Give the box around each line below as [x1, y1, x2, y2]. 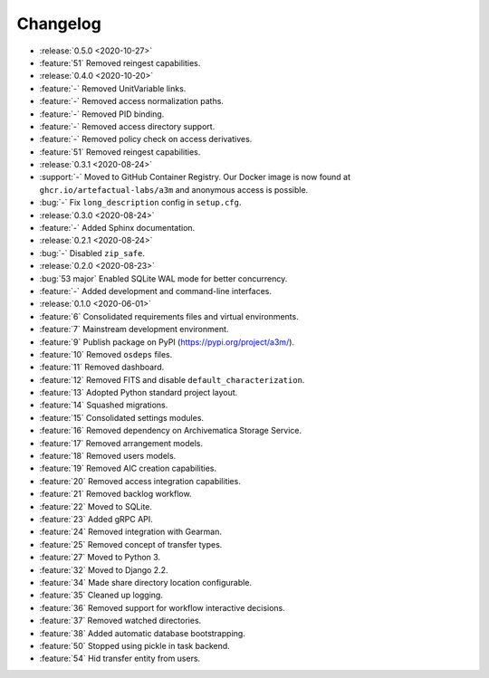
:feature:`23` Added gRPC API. [39, 514, 153, 524]
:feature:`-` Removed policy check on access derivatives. [39, 134, 253, 145]
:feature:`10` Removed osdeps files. [39, 349, 173, 359]
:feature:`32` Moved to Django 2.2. [39, 564, 168, 575]
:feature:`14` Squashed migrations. [39, 399, 168, 411]
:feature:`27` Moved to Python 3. [39, 552, 161, 563]
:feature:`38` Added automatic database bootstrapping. [39, 627, 246, 638]
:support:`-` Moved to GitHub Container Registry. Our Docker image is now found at [39, 172, 351, 183]
